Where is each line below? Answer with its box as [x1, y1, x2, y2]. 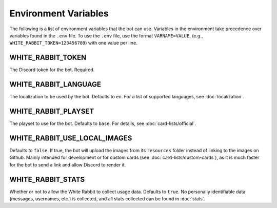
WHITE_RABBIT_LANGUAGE [9, 80, 102, 89]
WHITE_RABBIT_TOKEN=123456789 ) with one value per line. [9, 40, 138, 46]
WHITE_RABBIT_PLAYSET [9, 107, 94, 115]
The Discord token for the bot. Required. [9, 67, 95, 73]
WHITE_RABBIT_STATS [9, 175, 85, 184]
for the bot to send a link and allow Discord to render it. [9, 161, 126, 168]
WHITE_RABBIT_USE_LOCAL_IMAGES [9, 134, 132, 142]
